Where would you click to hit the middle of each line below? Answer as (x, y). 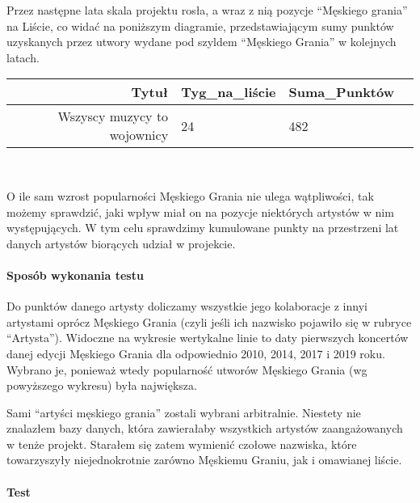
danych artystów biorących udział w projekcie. (121, 243)
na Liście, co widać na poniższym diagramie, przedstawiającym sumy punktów (200, 25)
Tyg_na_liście (229, 92)
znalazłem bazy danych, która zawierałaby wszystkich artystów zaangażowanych (205, 428)
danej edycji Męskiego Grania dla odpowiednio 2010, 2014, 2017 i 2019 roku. (196, 353)
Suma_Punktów (341, 92)
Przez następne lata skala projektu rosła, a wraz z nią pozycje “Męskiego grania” (207, 10)
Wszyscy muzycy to (113, 116)
